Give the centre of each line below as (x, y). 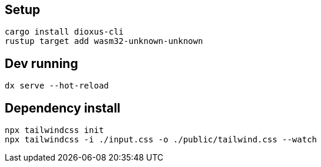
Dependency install (63, 108)
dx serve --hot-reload (57, 86)
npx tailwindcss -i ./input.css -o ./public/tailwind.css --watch (161, 140)
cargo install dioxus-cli (64, 32)
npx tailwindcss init (54, 130)
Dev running (41, 63)
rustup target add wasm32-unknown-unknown (104, 41)
